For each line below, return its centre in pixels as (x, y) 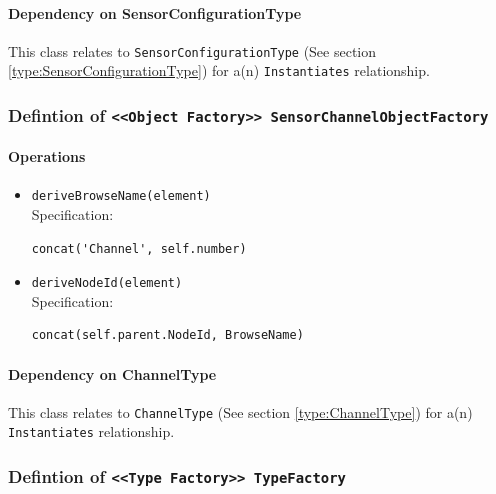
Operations (47, 156)
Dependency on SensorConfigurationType (155, 12)
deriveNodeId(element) (107, 283)
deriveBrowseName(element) (121, 196)
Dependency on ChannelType (112, 373)
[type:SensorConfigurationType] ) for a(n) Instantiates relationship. (219, 70)
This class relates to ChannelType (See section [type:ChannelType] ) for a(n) (240, 411)
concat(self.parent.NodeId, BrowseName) (167, 335)
